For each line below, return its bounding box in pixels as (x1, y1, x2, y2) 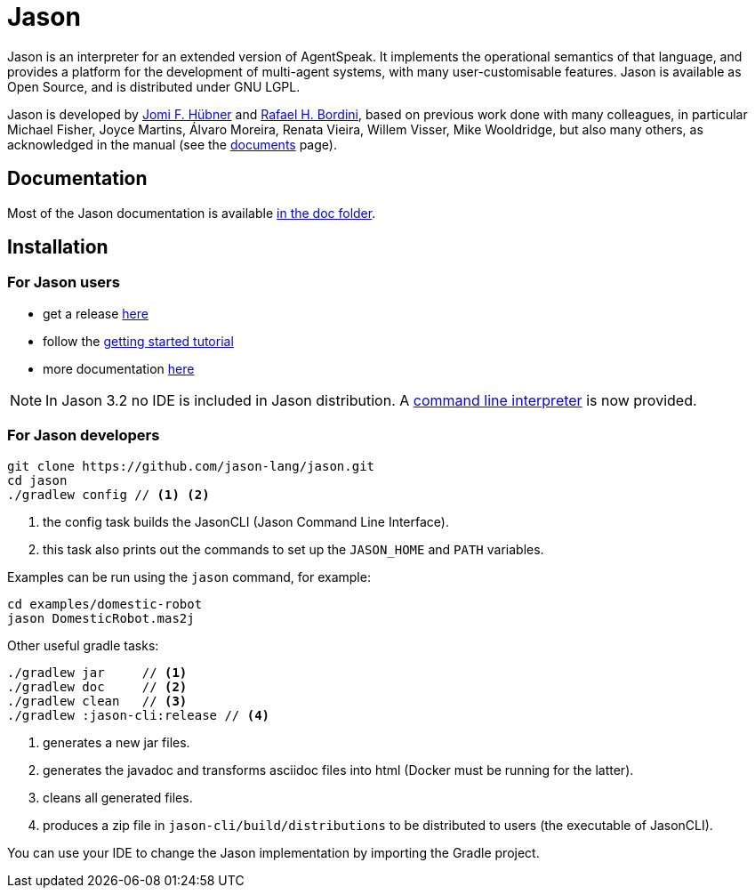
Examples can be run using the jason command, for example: (7, 568, 371, 585)
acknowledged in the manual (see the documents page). (7, 136, 337, 152)
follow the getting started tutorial (43, 333, 234, 349)
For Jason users (7, 273, 120, 292)
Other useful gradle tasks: (7, 637, 159, 653)
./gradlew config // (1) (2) (7, 487, 210, 502)
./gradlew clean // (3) (7, 693, 188, 708)
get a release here (43, 305, 149, 321)
